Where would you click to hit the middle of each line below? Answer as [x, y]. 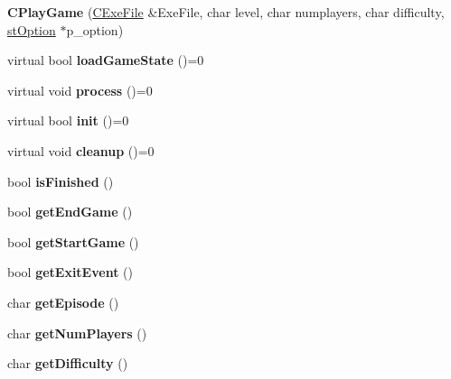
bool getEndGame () [70, 212]
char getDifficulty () [68, 363]
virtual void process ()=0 [80, 90]
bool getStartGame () [73, 241]
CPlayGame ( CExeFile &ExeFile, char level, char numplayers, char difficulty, [226, 12]
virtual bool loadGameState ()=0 [106, 60]
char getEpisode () [63, 302]
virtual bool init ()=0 [68, 120]
